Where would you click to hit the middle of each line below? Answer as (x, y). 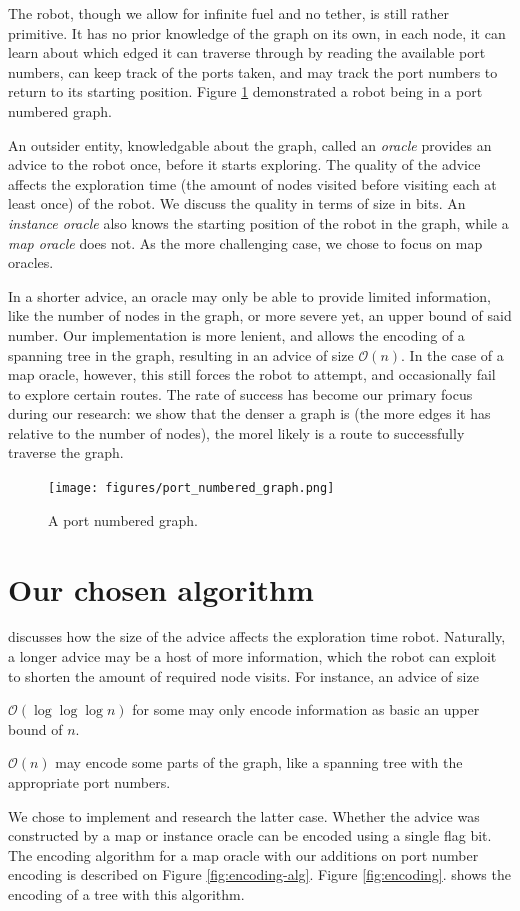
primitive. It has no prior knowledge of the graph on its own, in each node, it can (257, 32)
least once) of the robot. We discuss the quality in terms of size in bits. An (237, 203)
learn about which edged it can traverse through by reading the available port (247, 52)
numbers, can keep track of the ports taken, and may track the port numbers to (253, 71)
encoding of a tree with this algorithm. (126, 893)
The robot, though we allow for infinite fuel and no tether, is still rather (228, 13)
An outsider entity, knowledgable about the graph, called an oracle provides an (250, 144)
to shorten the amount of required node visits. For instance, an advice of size (243, 675)
